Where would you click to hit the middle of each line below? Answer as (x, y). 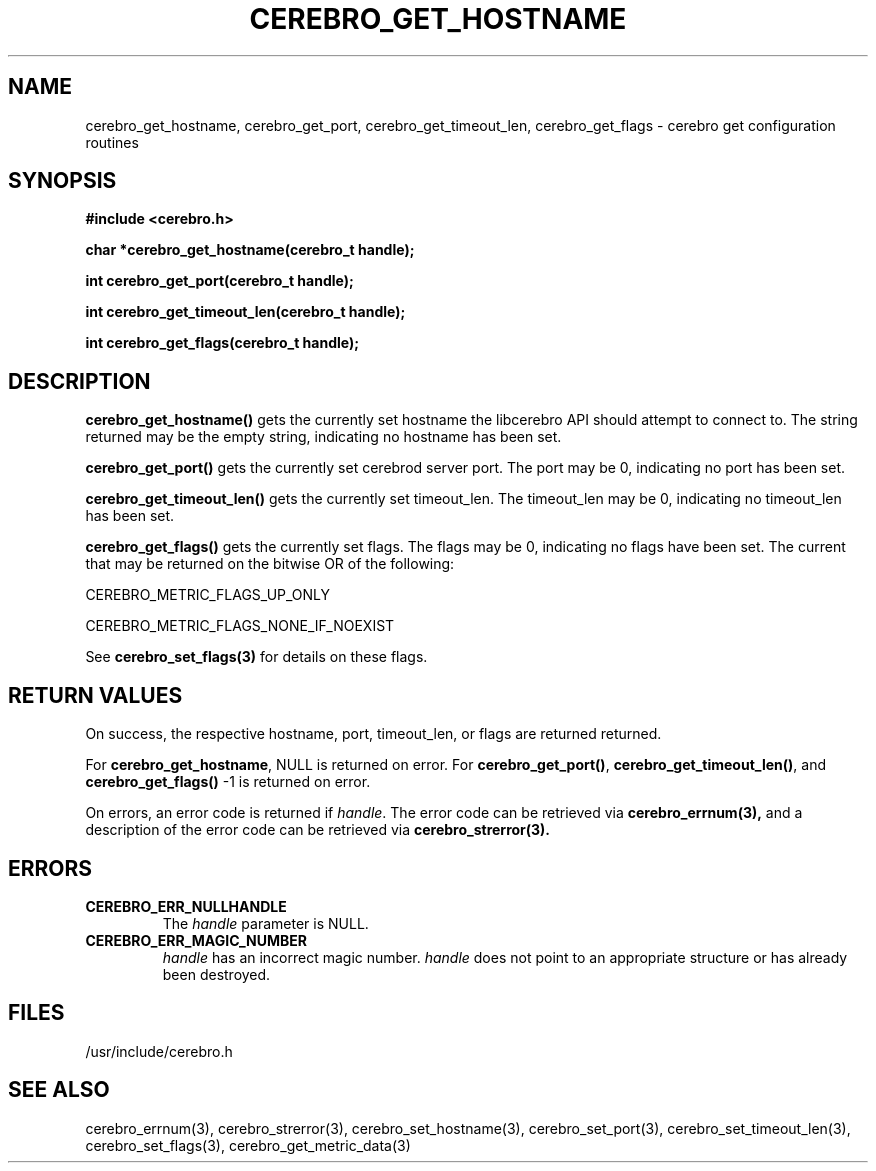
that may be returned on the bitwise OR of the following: (270, 564)
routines (112, 142)
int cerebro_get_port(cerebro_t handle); (219, 281)
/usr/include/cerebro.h (159, 1051)
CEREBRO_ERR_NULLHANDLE (186, 906)
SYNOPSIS (62, 181)
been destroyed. (216, 974)
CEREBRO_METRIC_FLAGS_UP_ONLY (208, 595)
